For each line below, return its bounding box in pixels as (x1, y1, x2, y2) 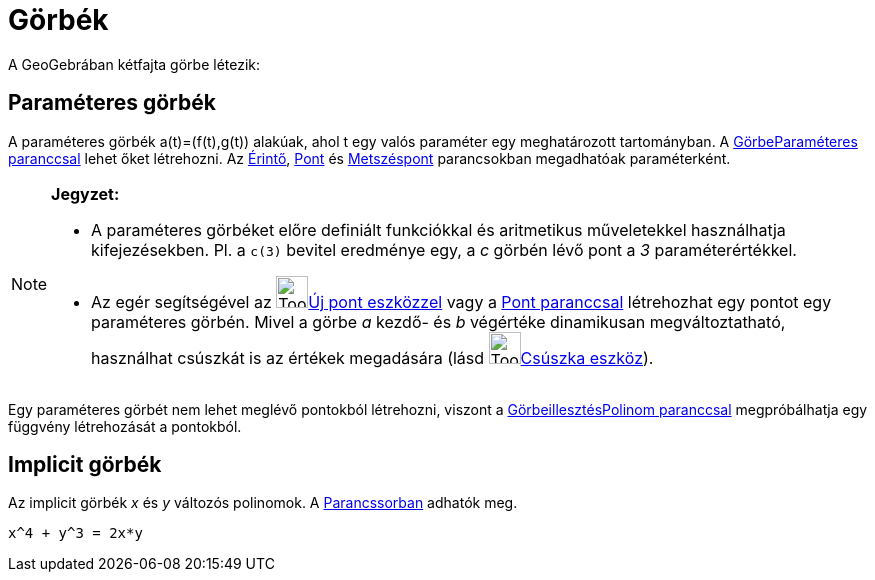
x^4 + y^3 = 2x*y (8, 525, 143, 542)
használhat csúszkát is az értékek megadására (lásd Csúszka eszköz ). (91, 347, 654, 368)
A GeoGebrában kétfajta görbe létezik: (8, 55, 261, 73)
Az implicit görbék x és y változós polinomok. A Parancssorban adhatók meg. (8, 494, 518, 512)
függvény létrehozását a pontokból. (8, 417, 242, 435)
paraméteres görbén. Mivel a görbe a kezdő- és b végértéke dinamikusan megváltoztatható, (91, 311, 786, 332)
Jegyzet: (51, 183, 120, 204)
